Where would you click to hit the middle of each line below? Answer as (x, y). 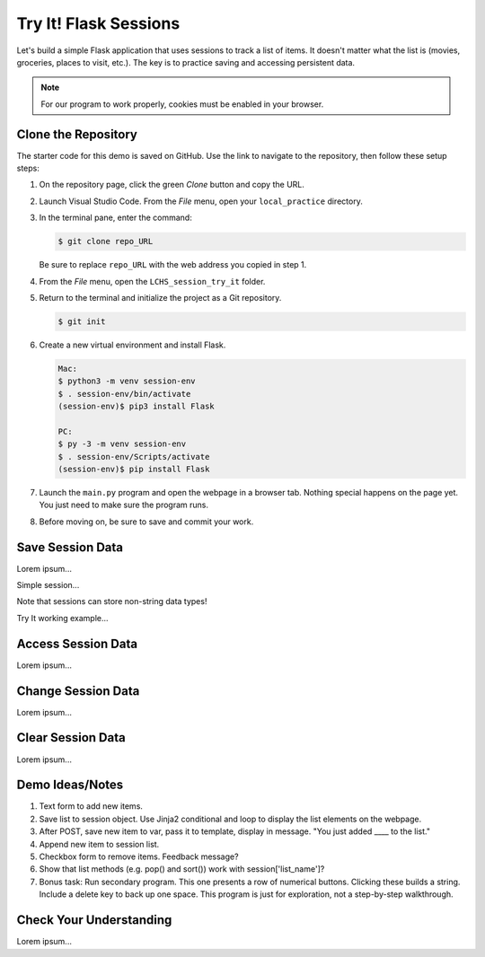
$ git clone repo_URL (106, 241)
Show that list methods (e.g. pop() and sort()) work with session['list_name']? (182, 869)
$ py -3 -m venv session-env (122, 444)
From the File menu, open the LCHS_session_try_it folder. (152, 281)
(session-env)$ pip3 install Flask (136, 407)
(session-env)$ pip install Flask (134, 470)
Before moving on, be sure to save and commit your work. (146, 522)
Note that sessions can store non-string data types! (112, 601)
